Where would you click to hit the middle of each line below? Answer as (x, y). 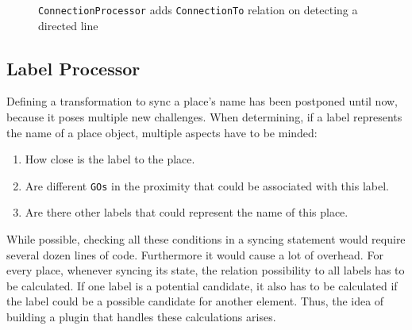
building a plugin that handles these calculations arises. (141, 317)
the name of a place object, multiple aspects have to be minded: (162, 132)
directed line (68, 25)
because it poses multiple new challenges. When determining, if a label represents (204, 117)
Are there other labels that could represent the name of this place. (187, 212)
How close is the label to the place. (110, 159)
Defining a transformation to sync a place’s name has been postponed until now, (202, 101)
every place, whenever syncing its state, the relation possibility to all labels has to (206, 270)
